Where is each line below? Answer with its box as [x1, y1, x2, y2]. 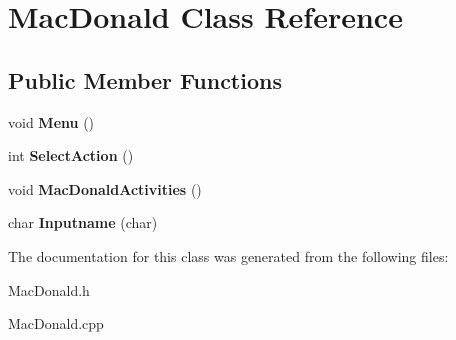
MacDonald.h [8, 279, 90, 300]
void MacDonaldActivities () [8, 178, 202, 199]
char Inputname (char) [8, 212, 158, 233]
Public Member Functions [8, 64, 282, 95]
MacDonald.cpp [8, 313, 104, 334]
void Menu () [8, 111, 95, 132]
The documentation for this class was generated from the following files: [8, 245, 449, 266]
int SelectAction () [8, 145, 134, 166]
